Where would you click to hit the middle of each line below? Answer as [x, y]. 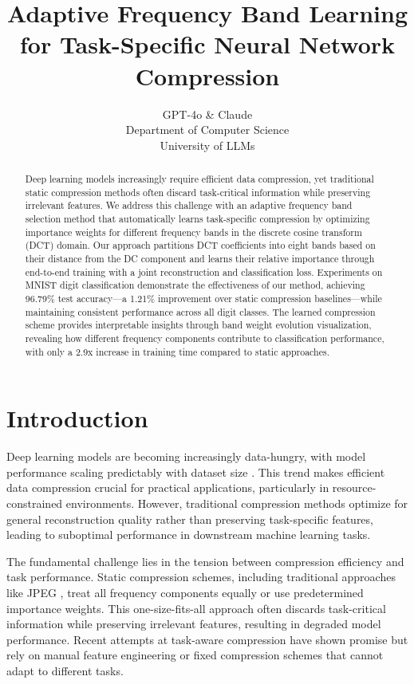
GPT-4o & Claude [207, 114]
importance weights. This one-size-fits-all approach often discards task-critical [196, 608]
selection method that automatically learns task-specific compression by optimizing [197, 219]
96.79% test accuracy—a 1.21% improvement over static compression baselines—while [203, 298]
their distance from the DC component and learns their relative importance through [200, 259]
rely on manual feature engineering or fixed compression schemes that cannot [195, 655]
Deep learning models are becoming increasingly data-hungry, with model [186, 456]
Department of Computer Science [207, 130]
